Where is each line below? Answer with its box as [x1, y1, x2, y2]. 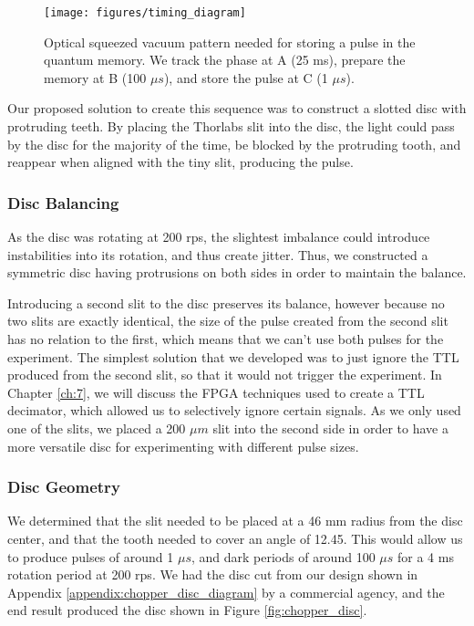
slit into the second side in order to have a [212, 418, 448, 437]
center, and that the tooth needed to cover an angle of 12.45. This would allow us [7, 528, 463, 548]
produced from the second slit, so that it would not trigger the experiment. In [7, 365, 442, 384]
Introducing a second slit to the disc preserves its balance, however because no [7, 293, 445, 312]
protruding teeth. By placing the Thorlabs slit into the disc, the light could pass [7, 117, 455, 136]
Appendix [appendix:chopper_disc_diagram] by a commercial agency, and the [7, 582, 445, 601]
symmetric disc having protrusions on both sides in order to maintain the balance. [7, 263, 467, 282]
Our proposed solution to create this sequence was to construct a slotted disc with [7, 99, 467, 118]
